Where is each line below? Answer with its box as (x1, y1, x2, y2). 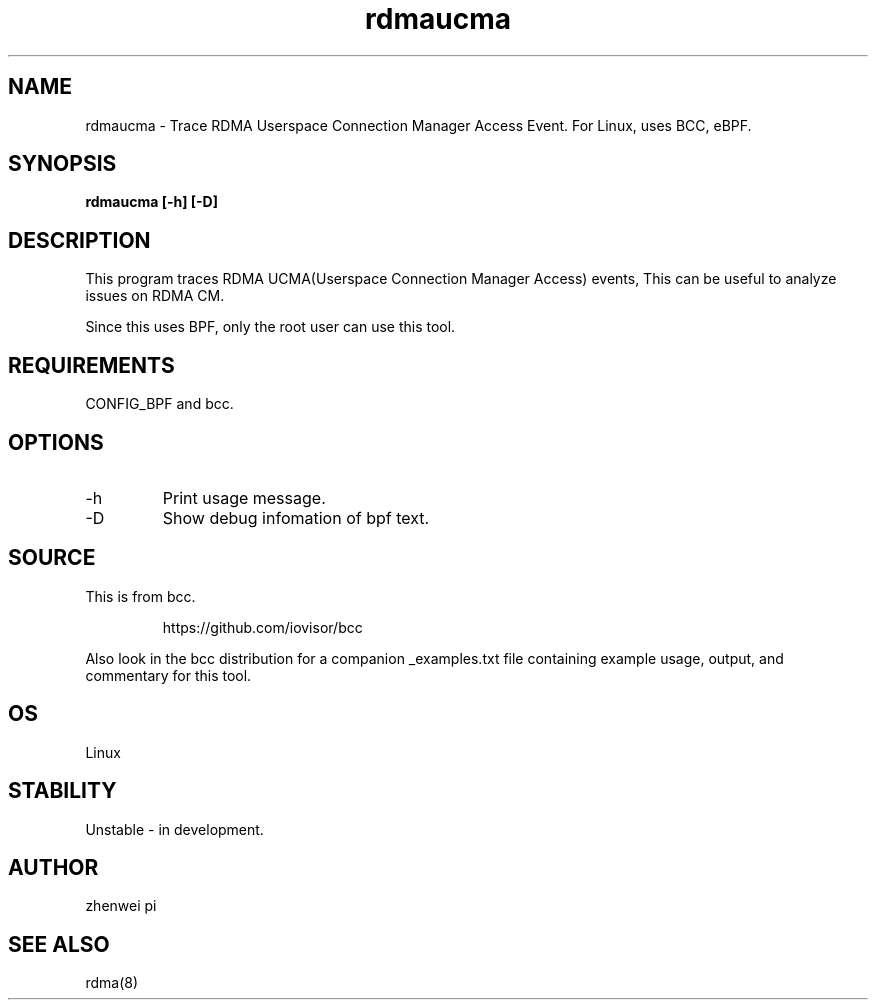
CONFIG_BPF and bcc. (85, 395, 234, 413)
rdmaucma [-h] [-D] (85, 193, 219, 211)
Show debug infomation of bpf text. (162, 507, 430, 528)
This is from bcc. (85, 587, 196, 605)
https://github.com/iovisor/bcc (162, 618, 363, 636)
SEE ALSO (8, 931, 110, 957)
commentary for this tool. (85, 666, 252, 684)
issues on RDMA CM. (85, 287, 225, 305)
